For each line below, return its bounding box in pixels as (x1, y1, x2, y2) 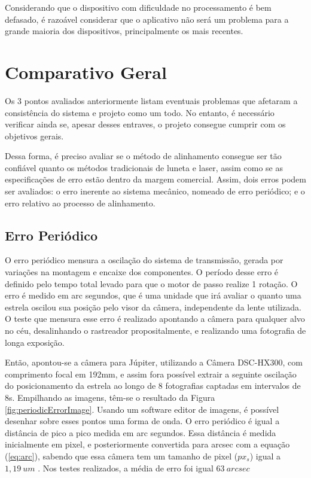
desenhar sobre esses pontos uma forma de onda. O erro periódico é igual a (5, 415, 280, 427)
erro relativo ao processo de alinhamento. (5, 196, 155, 209)
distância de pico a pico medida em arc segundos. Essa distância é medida (5, 426, 276, 439)
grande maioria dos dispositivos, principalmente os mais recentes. (5, 25, 243, 37)
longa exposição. (5, 336, 65, 348)
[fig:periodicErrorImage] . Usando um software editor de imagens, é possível (5, 403, 279, 415)
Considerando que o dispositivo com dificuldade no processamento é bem (5, 1, 272, 13)
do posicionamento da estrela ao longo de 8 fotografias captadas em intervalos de (5, 379, 301, 392)
